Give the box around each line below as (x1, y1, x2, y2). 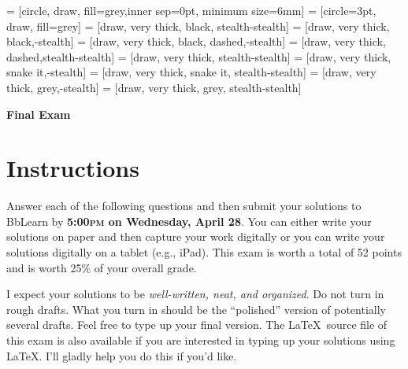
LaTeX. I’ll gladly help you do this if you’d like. (6, 347, 237, 363)
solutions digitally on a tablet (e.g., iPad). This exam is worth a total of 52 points (6, 244, 402, 260)
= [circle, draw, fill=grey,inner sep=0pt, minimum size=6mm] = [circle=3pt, (6, 2, 376, 18)
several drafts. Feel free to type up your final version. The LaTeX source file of (6, 316, 388, 333)
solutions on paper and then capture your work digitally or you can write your (6, 228, 385, 245)
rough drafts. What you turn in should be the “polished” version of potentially (6, 301, 386, 317)
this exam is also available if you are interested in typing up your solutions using (6, 332, 395, 349)
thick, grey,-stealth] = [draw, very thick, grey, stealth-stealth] (6, 79, 302, 95)
